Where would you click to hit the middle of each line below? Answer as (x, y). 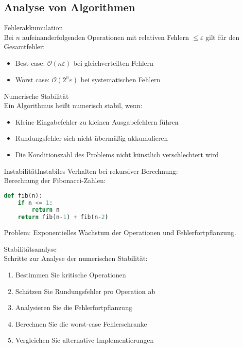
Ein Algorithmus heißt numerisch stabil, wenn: (73, 105)
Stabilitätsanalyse (30, 248)
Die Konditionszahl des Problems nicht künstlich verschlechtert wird (117, 154)
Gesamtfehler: (25, 46)
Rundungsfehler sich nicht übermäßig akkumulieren (92, 138)
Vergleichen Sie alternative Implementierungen (85, 340)
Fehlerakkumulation (34, 27)
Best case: (30, 63)
